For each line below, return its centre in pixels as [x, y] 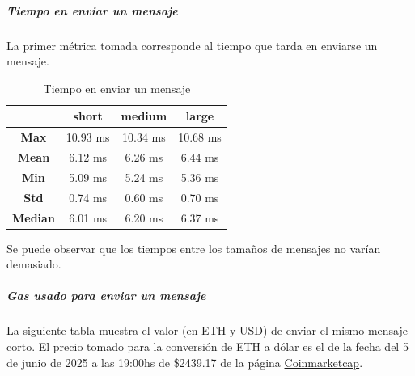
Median [34, 217]
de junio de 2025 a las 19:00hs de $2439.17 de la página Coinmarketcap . [185, 362]
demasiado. [34, 264]
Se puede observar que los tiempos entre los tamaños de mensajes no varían [194, 248]
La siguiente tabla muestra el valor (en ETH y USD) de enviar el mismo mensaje [207, 330]
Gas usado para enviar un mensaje [106, 296]
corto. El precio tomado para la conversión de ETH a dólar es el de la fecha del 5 [207, 346]
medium [144, 116]
